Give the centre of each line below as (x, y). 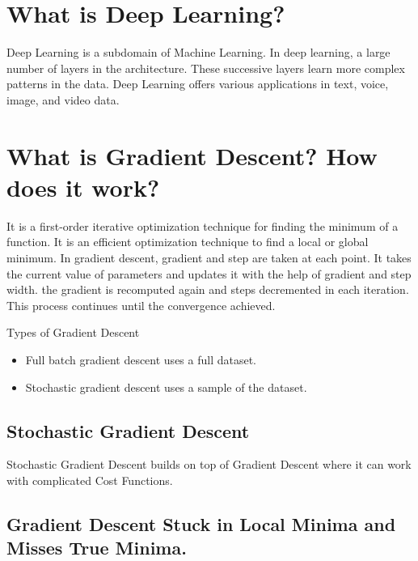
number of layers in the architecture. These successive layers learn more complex (206, 68)
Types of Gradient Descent (73, 332)
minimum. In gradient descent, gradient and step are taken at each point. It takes (209, 257)
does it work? (83, 187)
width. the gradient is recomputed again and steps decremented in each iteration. (208, 289)
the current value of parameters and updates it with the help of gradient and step (209, 273)
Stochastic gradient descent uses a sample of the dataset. (166, 387)
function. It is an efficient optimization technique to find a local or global (188, 242)
